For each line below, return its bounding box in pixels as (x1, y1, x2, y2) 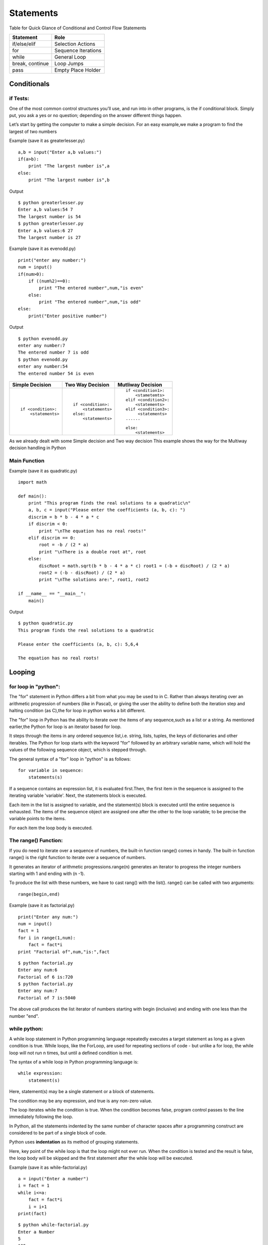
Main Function (9, 457, 45, 464)
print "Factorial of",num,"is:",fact (18, 949, 110, 955)
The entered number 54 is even (18, 371, 94, 376)
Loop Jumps (54, 60, 84, 67)
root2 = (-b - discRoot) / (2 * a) (39, 570, 126, 575)
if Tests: (9, 95, 29, 102)
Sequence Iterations (54, 47, 102, 54)
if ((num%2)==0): (28, 278, 70, 284)
